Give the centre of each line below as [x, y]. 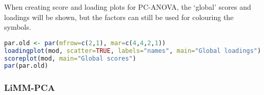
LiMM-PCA [30, 88]
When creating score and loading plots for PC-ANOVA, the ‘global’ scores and [128, 7]
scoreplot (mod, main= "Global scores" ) [70, 58]
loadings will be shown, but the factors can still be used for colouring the [119, 17]
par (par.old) [26, 66]
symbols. [18, 27]
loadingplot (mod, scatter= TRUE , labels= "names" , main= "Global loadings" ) [133, 51]
